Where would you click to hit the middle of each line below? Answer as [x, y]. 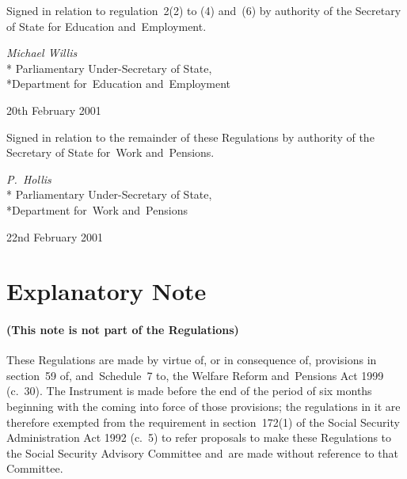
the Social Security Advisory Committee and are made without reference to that [202, 452]
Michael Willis [42, 53]
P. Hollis [29, 179]
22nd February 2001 [55, 236]
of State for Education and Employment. [107, 26]
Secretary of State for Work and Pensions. [110, 152]
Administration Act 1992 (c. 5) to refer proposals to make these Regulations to [199, 437]
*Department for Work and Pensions [97, 209]
